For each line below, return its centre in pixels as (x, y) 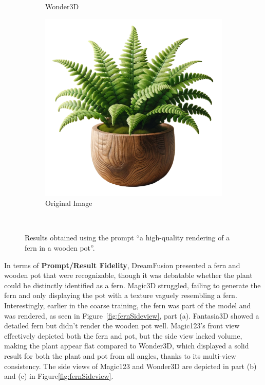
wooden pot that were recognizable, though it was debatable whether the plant (128, 275)
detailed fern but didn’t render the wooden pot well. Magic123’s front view (122, 326)
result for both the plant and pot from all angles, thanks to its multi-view (120, 355)
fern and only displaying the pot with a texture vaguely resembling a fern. (121, 295)
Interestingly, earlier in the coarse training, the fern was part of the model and (128, 305)
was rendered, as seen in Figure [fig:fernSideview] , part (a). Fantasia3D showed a (132, 315)
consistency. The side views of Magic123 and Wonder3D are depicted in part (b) (130, 366)
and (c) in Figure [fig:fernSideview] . (59, 376)
